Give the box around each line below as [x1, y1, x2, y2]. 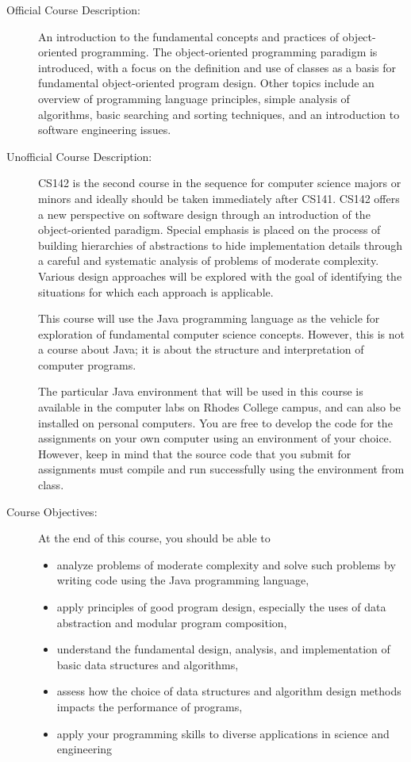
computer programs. [38, 356, 136, 373]
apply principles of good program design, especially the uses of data [56, 599, 386, 615]
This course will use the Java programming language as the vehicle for [38, 310, 380, 327]
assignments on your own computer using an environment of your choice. [38, 430, 392, 446]
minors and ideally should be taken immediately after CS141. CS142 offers [38, 190, 400, 206]
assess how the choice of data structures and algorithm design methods [56, 683, 401, 699]
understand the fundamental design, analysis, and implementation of [56, 641, 390, 657]
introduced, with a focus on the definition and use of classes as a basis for [38, 59, 397, 75]
